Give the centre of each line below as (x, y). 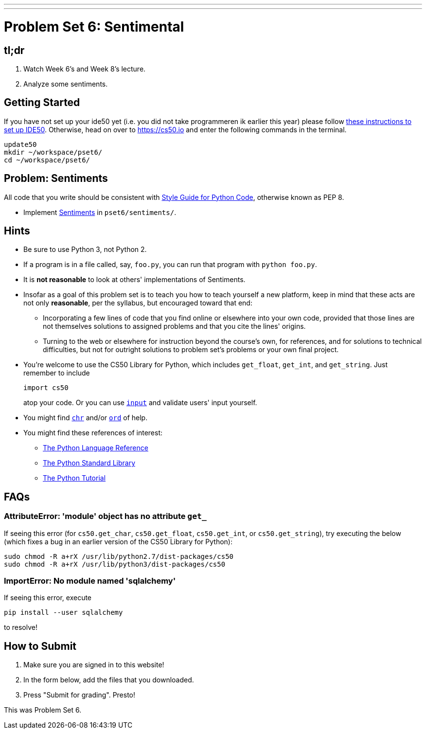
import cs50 (46, 388)
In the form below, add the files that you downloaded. (109, 680)
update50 (20, 144)
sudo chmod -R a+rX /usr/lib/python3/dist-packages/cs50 (115, 564)
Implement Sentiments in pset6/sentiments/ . (100, 212)
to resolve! (21, 627)
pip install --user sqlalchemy (63, 613)
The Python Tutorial (74, 478)
